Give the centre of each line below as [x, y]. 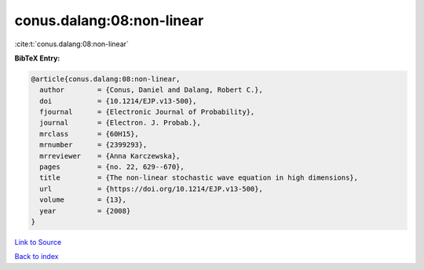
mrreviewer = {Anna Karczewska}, [110, 156]
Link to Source [38, 242]
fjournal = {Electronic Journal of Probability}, [147, 112]
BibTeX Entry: [37, 58]
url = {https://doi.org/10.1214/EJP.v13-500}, [151, 189]
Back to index [37, 257]
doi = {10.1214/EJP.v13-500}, [118, 101]
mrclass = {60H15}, [89, 134]
